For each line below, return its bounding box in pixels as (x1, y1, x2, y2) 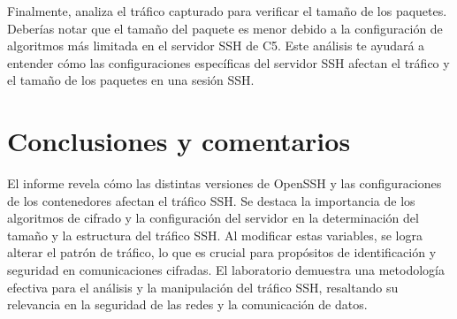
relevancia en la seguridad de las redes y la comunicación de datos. (7, 295, 368, 314)
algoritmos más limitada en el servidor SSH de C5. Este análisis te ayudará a (7, 36, 425, 55)
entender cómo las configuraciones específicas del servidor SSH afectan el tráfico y (7, 53, 450, 72)
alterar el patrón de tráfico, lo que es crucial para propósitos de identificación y (7, 243, 437, 262)
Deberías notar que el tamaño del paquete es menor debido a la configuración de (7, 19, 443, 37)
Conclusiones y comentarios (7, 123, 351, 159)
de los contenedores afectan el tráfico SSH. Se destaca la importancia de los (7, 191, 415, 209)
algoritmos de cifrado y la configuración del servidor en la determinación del (7, 209, 419, 227)
